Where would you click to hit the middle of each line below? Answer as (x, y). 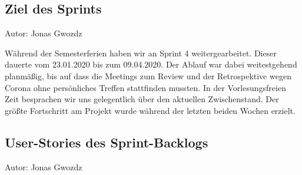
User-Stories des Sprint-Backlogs (107, 142)
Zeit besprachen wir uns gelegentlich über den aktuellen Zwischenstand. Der (142, 99)
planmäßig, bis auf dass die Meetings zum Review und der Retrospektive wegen (148, 75)
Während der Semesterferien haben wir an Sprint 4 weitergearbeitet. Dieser (141, 53)
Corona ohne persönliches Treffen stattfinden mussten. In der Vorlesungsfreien (145, 87)
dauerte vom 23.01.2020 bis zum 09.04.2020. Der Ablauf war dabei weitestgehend (151, 64)
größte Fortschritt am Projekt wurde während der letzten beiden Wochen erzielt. (150, 110)
